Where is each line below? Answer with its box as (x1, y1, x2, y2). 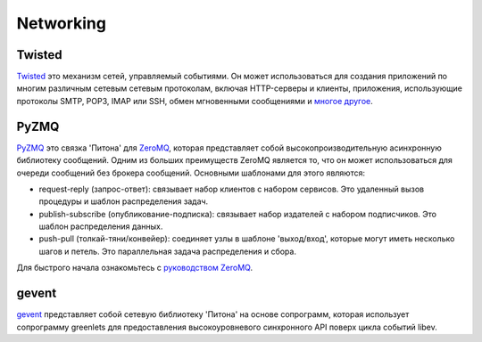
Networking (16, 13, 107, 33)
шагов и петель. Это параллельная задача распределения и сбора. (38, 246, 296, 256)
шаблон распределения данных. (38, 221, 163, 232)
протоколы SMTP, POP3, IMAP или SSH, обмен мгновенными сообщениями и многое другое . (16, 95, 374, 106)
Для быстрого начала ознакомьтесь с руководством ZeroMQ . (16, 263, 253, 273)
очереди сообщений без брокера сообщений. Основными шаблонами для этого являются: (16, 167, 366, 178)
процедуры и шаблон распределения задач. (38, 196, 209, 207)
